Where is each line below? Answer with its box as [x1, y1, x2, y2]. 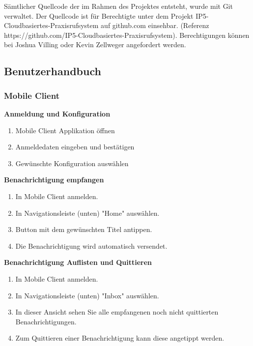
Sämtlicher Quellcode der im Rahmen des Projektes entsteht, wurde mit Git [4, 1, 233, 11]
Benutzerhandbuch [4, 63, 101, 79]
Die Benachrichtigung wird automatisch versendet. [15, 240, 168, 251]
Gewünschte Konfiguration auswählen [15, 158, 129, 168]
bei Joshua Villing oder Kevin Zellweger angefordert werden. [4, 39, 186, 50]
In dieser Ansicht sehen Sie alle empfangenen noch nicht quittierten [15, 307, 219, 317]
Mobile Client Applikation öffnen [15, 125, 115, 135]
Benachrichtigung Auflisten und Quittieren [4, 257, 152, 267]
